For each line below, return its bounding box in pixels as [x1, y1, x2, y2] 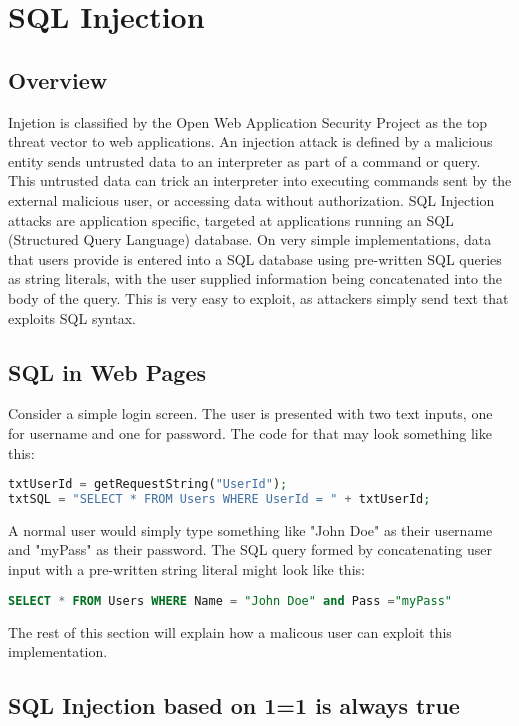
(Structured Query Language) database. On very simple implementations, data [8, 229, 492, 250]
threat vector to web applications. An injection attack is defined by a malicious [8, 131, 493, 152]
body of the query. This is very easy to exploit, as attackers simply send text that [8, 287, 509, 308]
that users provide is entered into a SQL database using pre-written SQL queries [8, 248, 502, 269]
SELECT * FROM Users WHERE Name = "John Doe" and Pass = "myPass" [8, 593, 452, 608]
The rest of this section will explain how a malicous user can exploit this [8, 621, 452, 642]
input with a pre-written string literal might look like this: [8, 559, 365, 580]
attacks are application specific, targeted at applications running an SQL [8, 209, 454, 230]
